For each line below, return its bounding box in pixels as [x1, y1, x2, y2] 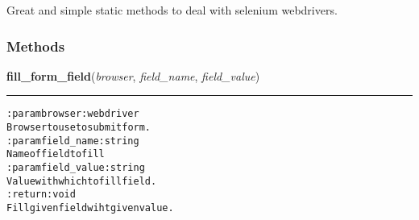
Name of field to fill [6, 148, 105, 160]
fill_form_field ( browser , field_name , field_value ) [6, 67, 260, 84]
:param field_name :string [6, 135, 139, 147]
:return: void [6, 189, 76, 201]
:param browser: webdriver [6, 108, 139, 120]
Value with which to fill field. [6, 175, 157, 187]
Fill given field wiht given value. [6, 202, 174, 214]
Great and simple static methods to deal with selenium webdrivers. [6, 2, 338, 18]
